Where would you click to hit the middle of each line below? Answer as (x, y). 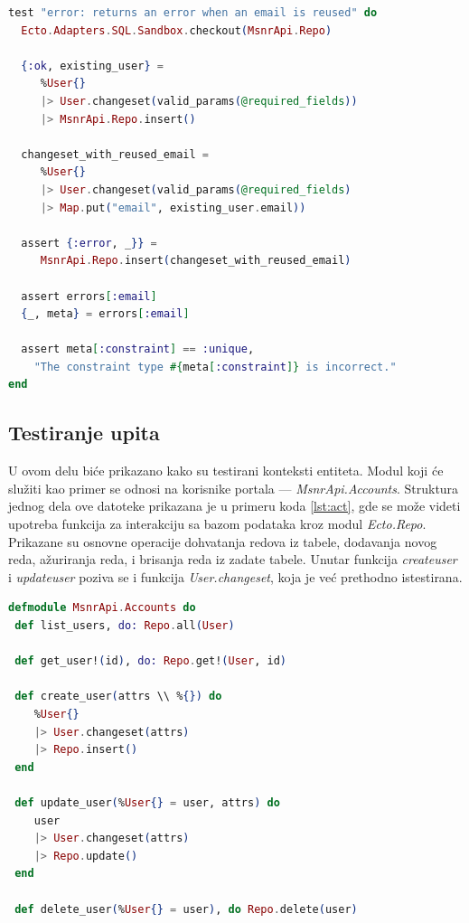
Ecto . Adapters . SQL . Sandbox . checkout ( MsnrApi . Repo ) (177, 30)
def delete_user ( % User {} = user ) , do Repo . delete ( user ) (186, 909)
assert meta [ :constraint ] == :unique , (138, 349)
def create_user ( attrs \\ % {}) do (118, 697)
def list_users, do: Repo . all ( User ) (125, 626)
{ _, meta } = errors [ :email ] (105, 314)
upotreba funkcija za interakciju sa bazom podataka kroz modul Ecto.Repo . (217, 524)
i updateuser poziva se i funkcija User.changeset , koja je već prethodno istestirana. (235, 576)
